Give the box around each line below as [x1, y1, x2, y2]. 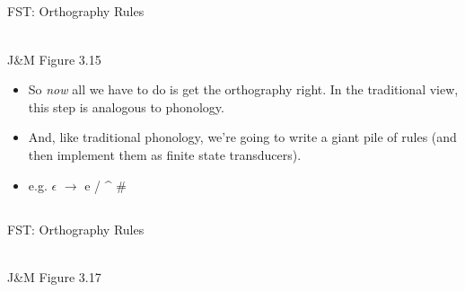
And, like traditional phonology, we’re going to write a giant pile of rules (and [28, 128, 457, 146]
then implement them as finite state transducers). [28, 145, 302, 164]
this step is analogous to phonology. [28, 97, 224, 116]
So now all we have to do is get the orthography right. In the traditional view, [28, 80, 459, 99]
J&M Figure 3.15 [7, 49, 101, 68]
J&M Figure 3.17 [7, 267, 101, 286]
